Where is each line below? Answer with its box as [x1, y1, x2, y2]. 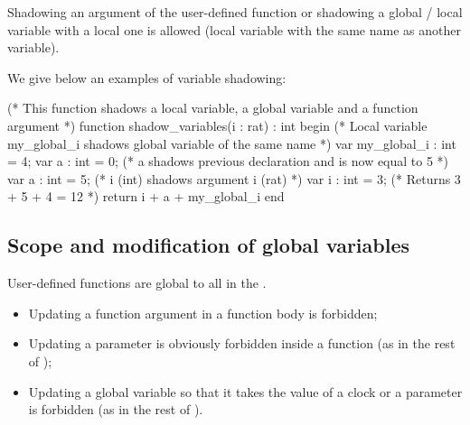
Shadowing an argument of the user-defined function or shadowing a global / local [7, 3, 463, 21]
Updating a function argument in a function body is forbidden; [28, 303, 378, 322]
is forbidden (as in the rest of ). [28, 400, 203, 419]
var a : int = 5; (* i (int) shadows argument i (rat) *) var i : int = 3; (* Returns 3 [7, 169, 461, 188]
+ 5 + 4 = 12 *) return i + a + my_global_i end [7, 187, 285, 206]
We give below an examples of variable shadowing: [7, 68, 287, 87]
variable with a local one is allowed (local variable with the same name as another [7, 20, 461, 39]
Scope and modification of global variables [7, 231, 410, 259]
